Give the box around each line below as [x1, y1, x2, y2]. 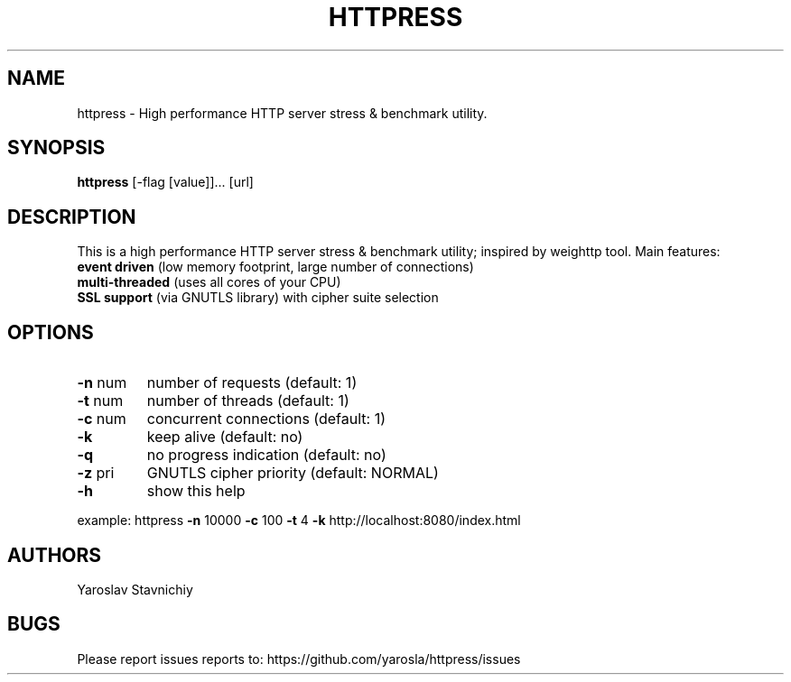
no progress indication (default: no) [146, 446, 386, 465]
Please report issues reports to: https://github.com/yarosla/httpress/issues [77, 650, 521, 667]
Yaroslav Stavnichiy [77, 581, 193, 597]
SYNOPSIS [7, 136, 106, 160]
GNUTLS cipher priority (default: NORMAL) [146, 464, 439, 483]
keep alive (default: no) [146, 428, 303, 447]
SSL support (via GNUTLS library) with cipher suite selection [77, 290, 439, 306]
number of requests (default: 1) [146, 373, 358, 392]
